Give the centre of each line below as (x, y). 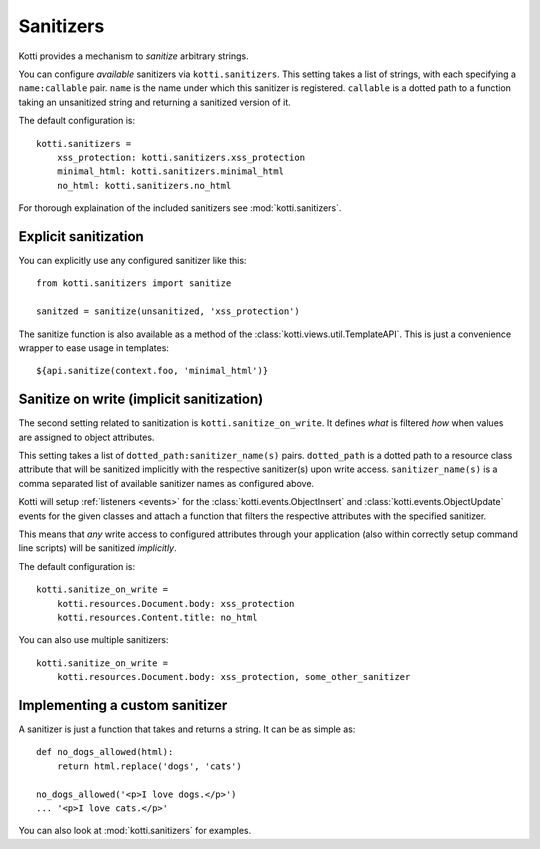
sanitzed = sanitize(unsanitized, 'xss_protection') (168, 311)
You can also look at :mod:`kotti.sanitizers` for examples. (135, 831)
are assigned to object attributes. (86, 437)
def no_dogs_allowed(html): (105, 752)
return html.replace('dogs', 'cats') (149, 766)
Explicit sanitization (81, 236)
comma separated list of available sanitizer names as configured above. (166, 483)
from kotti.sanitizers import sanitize (134, 283)
